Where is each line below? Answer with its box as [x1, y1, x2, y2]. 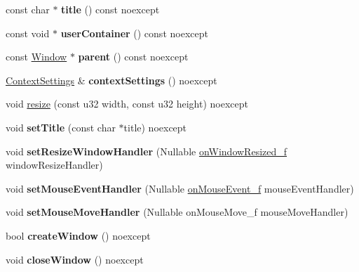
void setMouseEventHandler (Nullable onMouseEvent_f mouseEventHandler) [6, 181, 354, 195]
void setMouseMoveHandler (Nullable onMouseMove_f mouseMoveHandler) [6, 205, 348, 219]
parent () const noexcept [78, 49, 189, 64]
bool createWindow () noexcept [6, 228, 151, 242]
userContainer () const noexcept [60, 25, 208, 40]
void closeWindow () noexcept [6, 252, 144, 266]
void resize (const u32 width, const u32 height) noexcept [6, 96, 248, 111]
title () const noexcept [61, 2, 160, 16]
